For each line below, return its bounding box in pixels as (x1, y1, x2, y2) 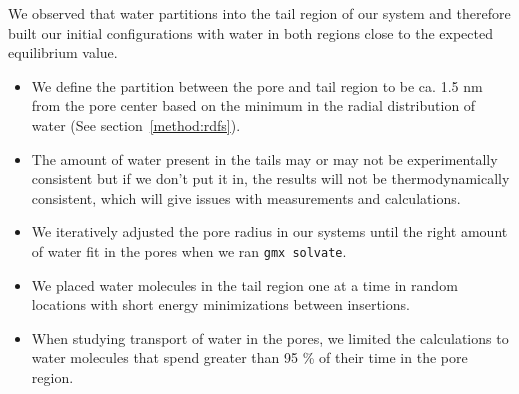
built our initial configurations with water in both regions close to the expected (8, 22, 493, 43)
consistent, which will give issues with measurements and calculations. (31, 187, 461, 208)
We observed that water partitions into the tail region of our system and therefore (8, 3, 511, 23)
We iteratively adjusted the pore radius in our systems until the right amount (31, 221, 508, 242)
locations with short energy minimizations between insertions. (31, 294, 410, 315)
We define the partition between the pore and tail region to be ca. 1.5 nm (31, 75, 483, 96)
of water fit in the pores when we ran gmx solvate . (31, 240, 347, 261)
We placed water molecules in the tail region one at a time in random (31, 274, 458, 295)
